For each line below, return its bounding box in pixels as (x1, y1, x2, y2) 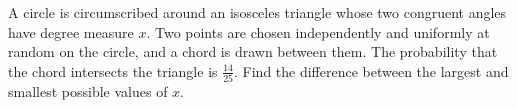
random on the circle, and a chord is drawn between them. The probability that (8, 41, 498, 62)
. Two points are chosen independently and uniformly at (146, 21, 490, 42)
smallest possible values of (8, 81, 168, 102)
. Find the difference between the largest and (234, 60, 509, 81)
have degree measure (8, 21, 134, 42)
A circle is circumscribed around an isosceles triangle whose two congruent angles (8, 2, 507, 22)
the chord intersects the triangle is (8, 60, 218, 81)
